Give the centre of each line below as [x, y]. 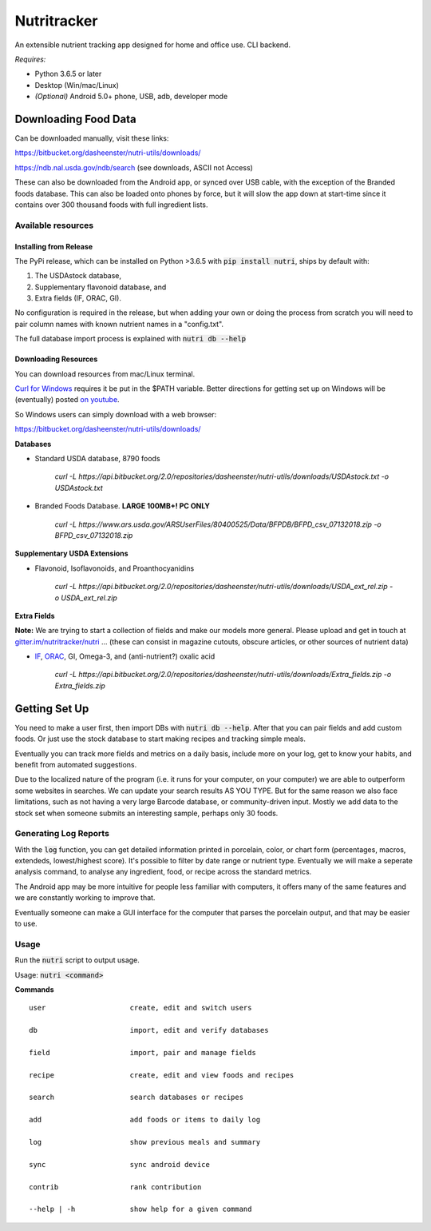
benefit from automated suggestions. [76, 764]
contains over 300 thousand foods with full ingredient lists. [111, 205]
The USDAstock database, [78, 276]
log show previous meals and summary [145, 1142]
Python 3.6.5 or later [68, 74]
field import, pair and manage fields [143, 1052]
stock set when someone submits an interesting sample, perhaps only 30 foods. [146, 813]
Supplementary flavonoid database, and [101, 287]
